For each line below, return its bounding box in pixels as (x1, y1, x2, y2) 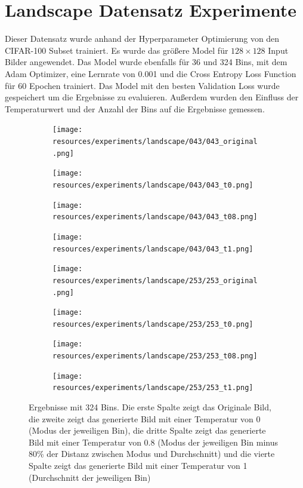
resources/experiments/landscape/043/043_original (52, 137, 258, 146)
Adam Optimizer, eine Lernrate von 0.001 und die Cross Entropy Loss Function (5, 67, 296, 79)
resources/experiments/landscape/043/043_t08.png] (52, 213, 258, 222)
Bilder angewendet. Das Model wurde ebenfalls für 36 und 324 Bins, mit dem (5, 56, 287, 68)
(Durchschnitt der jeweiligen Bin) (29, 471, 151, 483)
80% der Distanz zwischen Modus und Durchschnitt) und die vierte (29, 447, 275, 460)
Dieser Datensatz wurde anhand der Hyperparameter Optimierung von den (5, 32, 280, 45)
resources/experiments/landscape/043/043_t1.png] (52, 244, 253, 253)
